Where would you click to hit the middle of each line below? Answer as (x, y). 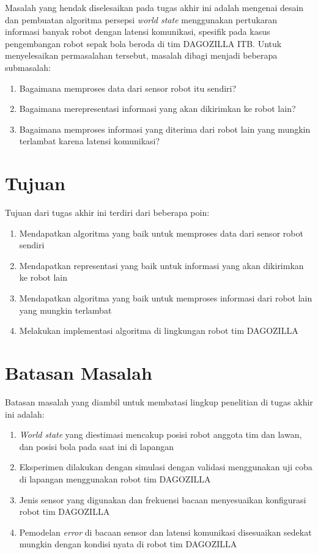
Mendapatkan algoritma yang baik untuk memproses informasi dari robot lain (166, 298)
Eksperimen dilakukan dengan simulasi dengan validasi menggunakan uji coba (166, 467)
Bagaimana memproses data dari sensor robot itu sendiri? (128, 88)
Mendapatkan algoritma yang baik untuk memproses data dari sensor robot (161, 233)
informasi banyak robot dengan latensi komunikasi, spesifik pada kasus (138, 31)
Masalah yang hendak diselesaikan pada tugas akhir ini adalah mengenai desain (154, 7)
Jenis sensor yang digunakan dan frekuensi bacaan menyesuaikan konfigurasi (163, 499)
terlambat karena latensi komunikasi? (90, 141)
